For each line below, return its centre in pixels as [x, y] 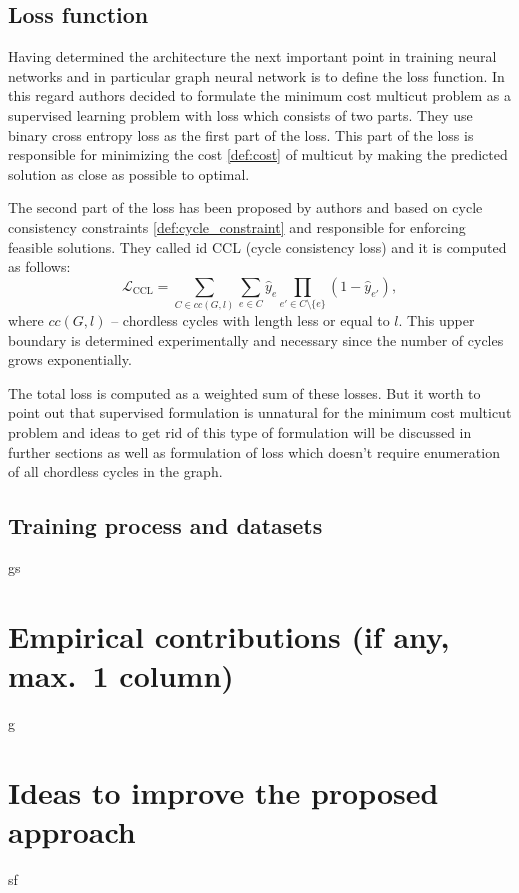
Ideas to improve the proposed [223, 791]
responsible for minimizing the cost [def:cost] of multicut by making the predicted [258, 154]
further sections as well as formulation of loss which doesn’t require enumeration [254, 451]
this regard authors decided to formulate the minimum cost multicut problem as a [259, 95]
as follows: [39, 266]
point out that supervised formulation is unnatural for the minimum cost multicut [260, 412]
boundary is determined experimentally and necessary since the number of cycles [256, 339]
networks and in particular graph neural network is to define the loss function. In [256, 75]
